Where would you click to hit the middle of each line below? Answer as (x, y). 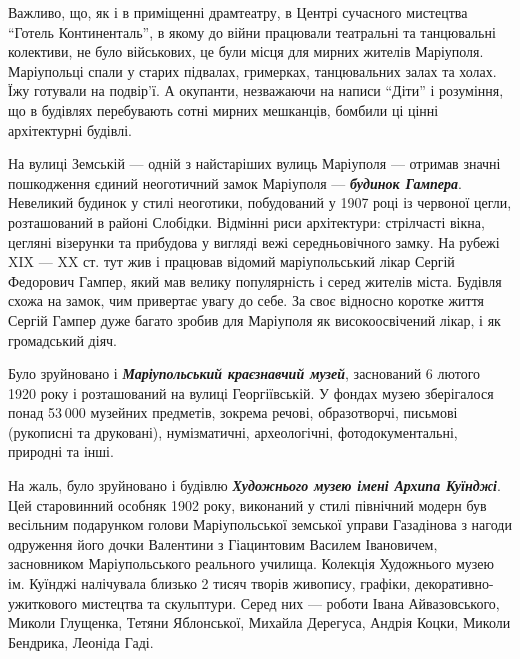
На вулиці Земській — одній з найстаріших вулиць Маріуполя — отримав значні (254, 163)
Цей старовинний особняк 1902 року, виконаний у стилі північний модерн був (247, 504)
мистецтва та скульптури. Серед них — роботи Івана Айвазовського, (290, 602)
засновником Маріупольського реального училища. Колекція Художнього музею (251, 563)
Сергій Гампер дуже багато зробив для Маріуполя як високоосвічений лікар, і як (254, 319)
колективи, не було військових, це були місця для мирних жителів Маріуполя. (246, 51)
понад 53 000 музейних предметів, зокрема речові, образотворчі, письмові (233, 412)
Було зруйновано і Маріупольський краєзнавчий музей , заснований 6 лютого (244, 373)
